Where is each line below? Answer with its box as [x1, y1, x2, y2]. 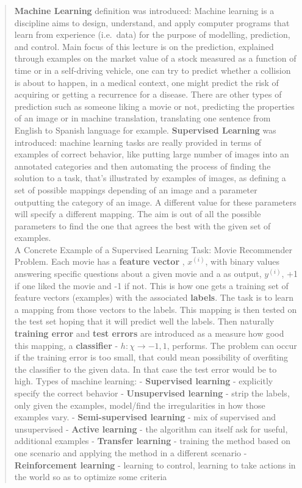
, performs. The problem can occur [167, 339, 297, 351]
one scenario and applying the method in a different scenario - [14, 446, 247, 459]
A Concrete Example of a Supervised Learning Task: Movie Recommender [14, 243, 292, 256]
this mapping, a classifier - [14, 339, 118, 351]
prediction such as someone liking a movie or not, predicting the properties [14, 99, 295, 112]
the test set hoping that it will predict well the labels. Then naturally [14, 315, 275, 328]
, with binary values [205, 255, 280, 268]
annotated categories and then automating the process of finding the [14, 159, 271, 172]
